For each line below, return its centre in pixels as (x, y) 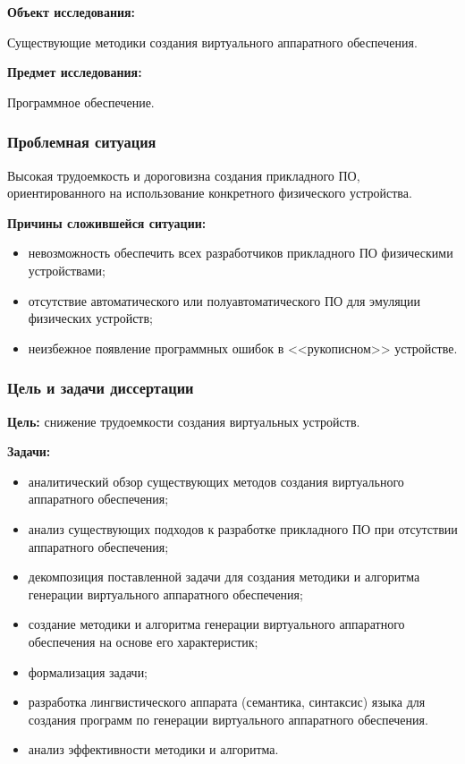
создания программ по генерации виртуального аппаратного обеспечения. (228, 719)
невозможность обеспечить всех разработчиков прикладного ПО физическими (241, 253)
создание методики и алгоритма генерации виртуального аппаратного (216, 624)
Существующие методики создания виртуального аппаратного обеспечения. (212, 42)
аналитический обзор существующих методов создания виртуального (216, 481)
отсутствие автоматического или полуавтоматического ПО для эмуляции (224, 300)
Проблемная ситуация (82, 142)
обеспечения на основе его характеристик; (143, 641)
